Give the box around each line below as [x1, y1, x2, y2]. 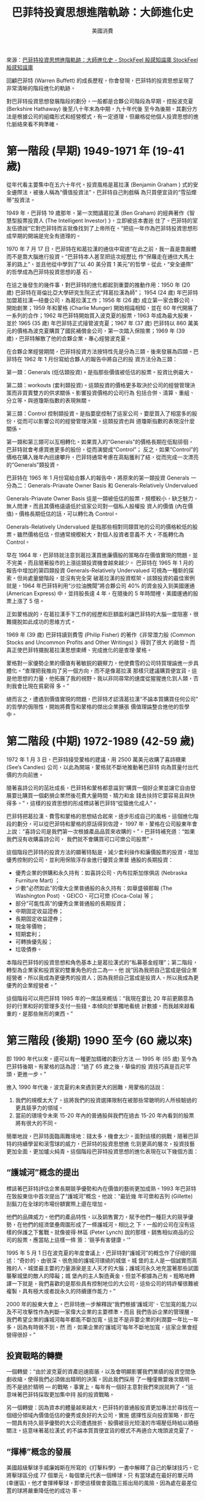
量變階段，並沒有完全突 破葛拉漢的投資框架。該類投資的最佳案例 [32, 574, 195, 582]
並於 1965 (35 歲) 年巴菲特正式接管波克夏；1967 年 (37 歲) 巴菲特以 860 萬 [6, 319, 193, 326]
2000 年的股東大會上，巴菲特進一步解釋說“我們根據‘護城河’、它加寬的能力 [6, 1300, 192, 1307]
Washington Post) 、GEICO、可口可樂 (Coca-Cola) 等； [15, 892, 155, 899]
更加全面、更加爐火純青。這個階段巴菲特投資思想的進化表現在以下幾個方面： [6, 1148, 199, 1155]
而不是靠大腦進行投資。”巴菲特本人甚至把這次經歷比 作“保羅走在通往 [6, 252, 179, 260]
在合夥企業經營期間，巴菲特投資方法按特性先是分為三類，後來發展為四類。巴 [6, 347, 199, 355]
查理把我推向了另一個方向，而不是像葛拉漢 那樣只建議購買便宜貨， [24, 667, 192, 674]
